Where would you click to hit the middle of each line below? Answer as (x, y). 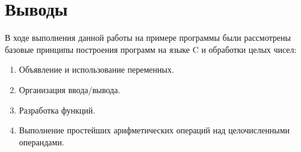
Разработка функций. (57, 110)
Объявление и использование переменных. (96, 69)
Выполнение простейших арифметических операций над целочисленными (154, 130)
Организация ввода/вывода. (70, 89)
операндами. (41, 141)
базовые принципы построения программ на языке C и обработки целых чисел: (151, 49)
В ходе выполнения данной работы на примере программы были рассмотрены (148, 38)
